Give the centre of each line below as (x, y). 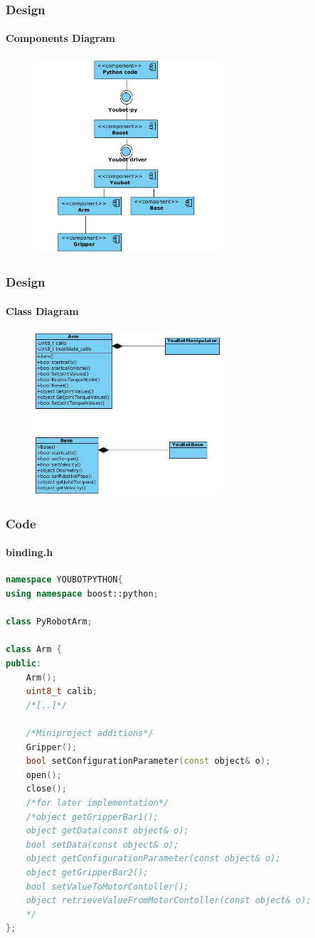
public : (24, 664)
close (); (46, 789)
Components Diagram (60, 38)
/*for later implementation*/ (97, 803)
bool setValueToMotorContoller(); (107, 886)
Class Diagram (42, 310)
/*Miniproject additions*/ (90, 734)
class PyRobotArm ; (49, 622)
